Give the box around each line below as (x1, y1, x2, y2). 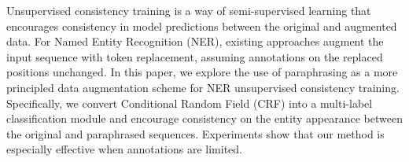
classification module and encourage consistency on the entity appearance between (6, 110, 403, 127)
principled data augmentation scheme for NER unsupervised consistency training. (6, 79, 400, 95)
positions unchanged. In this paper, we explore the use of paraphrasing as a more (6, 64, 398, 80)
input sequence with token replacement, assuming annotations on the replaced (6, 48, 383, 64)
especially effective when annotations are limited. (6, 141, 243, 157)
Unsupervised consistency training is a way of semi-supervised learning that (6, 2, 371, 18)
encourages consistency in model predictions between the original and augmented (6, 17, 397, 34)
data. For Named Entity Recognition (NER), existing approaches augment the (6, 33, 384, 50)
